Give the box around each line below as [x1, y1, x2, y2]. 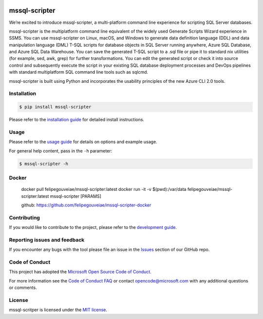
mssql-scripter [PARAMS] [50, 193, 102, 199]
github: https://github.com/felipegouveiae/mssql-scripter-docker [21, 202, 151, 208]
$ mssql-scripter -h [19, 161, 68, 167]
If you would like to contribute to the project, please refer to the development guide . [9, 225, 177, 230]
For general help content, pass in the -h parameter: [9, 148, 113, 153]
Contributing [9, 214, 40, 221]
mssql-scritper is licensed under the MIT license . [9, 307, 107, 313]
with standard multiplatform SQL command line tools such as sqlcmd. [9, 69, 149, 75]
